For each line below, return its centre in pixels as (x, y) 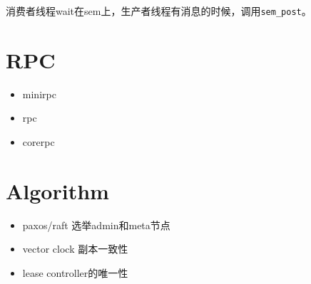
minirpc (39, 94)
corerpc (39, 141)
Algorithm (57, 190)
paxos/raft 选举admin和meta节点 (96, 225)
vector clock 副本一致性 (75, 249)
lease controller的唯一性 (75, 272)
